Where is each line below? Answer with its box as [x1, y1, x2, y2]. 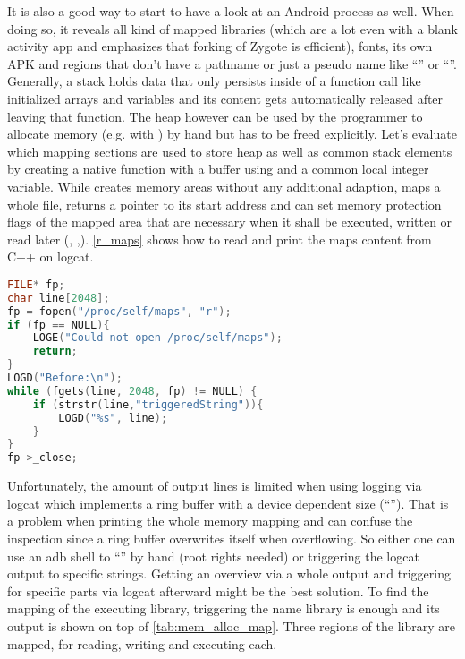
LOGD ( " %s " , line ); [58, 411, 168, 424]
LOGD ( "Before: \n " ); [7, 372, 123, 385]
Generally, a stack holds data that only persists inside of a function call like [7, 72, 421, 90]
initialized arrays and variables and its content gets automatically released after [7, 89, 444, 107]
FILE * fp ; [7, 278, 65, 291]
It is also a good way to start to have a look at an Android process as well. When [7, 2, 454, 20]
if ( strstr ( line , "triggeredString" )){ [32, 398, 264, 411]
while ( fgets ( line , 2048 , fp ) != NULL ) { [7, 384, 258, 398]
